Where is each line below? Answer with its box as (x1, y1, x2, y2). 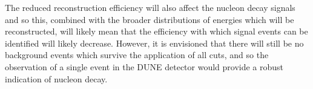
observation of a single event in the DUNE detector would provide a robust (5, 60, 284, 73)
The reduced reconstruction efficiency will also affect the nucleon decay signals (5, 1, 295, 13)
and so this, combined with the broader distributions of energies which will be (5, 13, 294, 25)
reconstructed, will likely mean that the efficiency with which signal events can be (5, 25, 308, 38)
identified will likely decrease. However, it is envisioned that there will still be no (5, 36, 304, 49)
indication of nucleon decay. (5, 72, 108, 85)
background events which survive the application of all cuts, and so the (5, 48, 269, 61)
